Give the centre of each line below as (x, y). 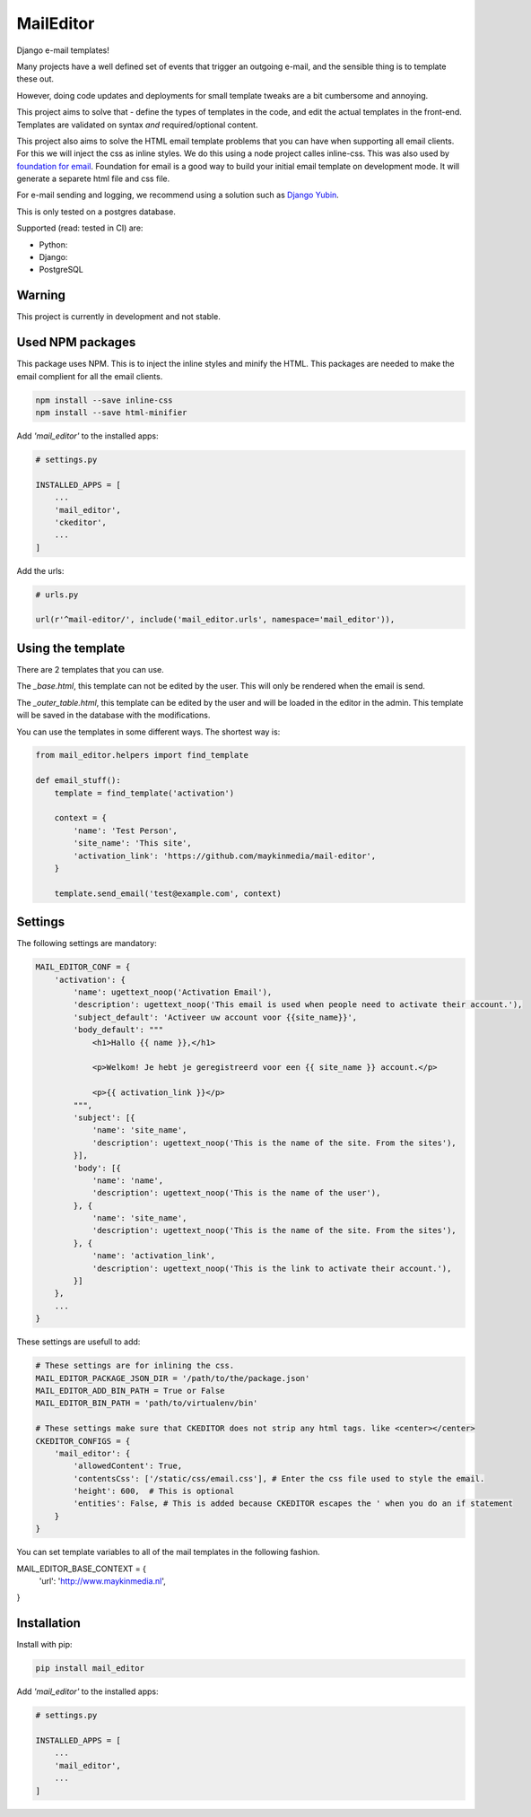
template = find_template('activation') (144, 793)
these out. (35, 79)
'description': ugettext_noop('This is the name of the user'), (236, 1193)
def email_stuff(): (78, 781)
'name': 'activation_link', (153, 1256)
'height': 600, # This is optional (154, 1491)
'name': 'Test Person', (126, 830)
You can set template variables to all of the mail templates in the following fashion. (168, 1552)
